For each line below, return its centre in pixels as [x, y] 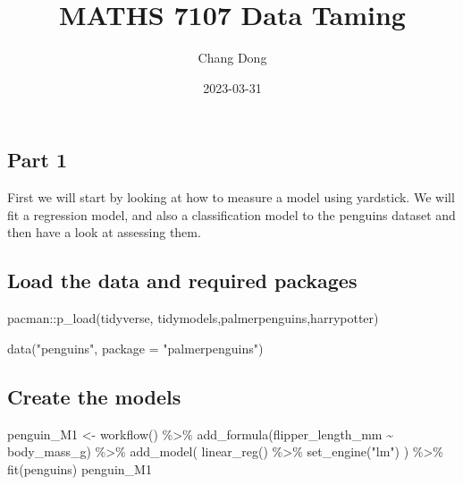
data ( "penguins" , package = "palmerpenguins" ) [135, 348]
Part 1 [38, 160]
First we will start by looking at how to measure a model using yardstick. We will [231, 197]
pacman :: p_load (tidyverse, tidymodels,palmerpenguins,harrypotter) [193, 318]
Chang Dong [232, 58]
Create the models [94, 396]
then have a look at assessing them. [104, 232]
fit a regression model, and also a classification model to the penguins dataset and [231, 214]
